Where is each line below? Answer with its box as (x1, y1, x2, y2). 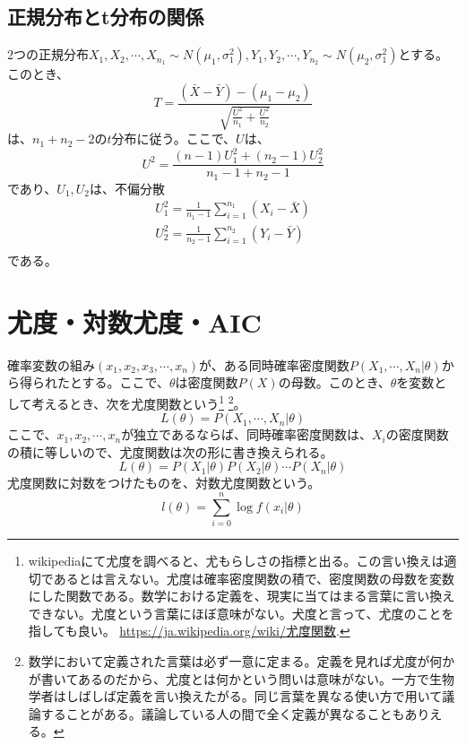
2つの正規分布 (7, 45, 89, 64)
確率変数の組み (7, 355, 95, 374)
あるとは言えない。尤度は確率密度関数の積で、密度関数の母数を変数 (53, 568, 455, 587)
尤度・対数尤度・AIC (7, 303, 262, 340)
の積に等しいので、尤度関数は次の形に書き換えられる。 (7, 442, 333, 461)
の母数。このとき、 (278, 373, 391, 392)
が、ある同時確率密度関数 (199, 355, 349, 374)
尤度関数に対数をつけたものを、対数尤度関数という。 (7, 473, 321, 492)
